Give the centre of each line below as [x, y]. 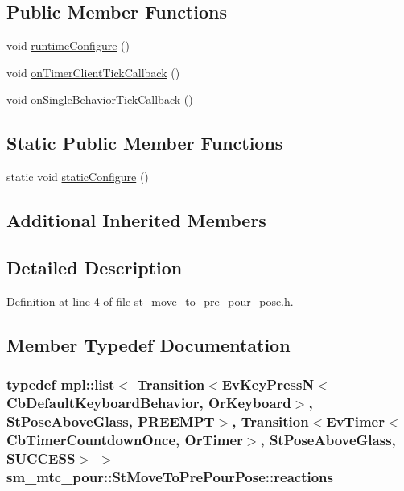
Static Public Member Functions [145, 143]
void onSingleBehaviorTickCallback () [100, 99]
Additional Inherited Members [136, 220]
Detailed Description [95, 267]
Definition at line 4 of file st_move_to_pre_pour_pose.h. [150, 301]
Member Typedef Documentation [148, 344]
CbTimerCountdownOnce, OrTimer [125, 439]
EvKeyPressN [268, 384]
